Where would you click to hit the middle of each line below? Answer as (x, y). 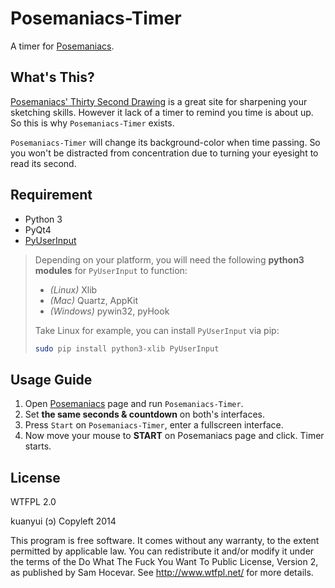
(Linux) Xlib (73, 289)
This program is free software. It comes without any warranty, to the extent (165, 541)
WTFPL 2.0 (33, 502)
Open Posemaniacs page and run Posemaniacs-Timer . (134, 404)
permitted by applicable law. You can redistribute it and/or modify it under (162, 551)
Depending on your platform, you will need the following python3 (169, 259)
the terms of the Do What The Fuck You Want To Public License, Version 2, (164, 562)
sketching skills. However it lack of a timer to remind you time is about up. (162, 112)
